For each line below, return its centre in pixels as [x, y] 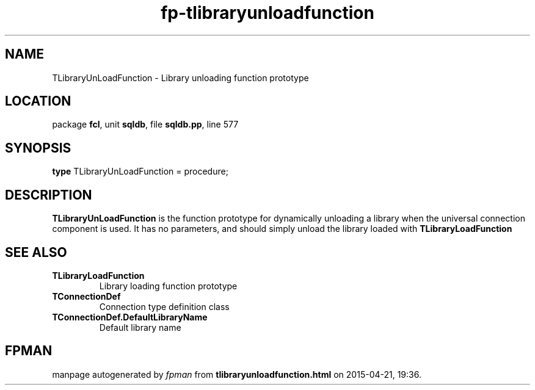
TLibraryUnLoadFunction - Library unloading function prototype [180, 78]
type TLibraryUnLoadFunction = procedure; [140, 172]
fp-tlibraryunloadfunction [267, 13]
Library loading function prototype [168, 286]
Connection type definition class [164, 306]
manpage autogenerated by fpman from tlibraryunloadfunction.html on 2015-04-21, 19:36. [237, 374]
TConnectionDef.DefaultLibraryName [130, 317]
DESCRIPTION [49, 195]
